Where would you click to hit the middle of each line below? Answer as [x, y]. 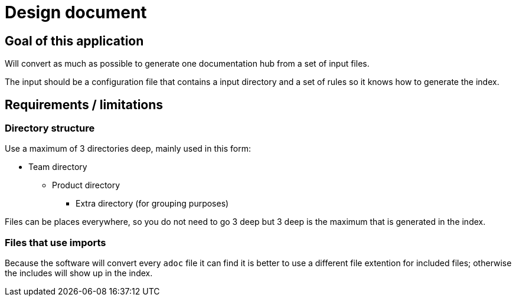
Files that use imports [55, 242]
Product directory [86, 185]
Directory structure [50, 128]
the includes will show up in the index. [79, 273]
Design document [76, 12]
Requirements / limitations [84, 104]
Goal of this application [74, 41]
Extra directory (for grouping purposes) [152, 204]
